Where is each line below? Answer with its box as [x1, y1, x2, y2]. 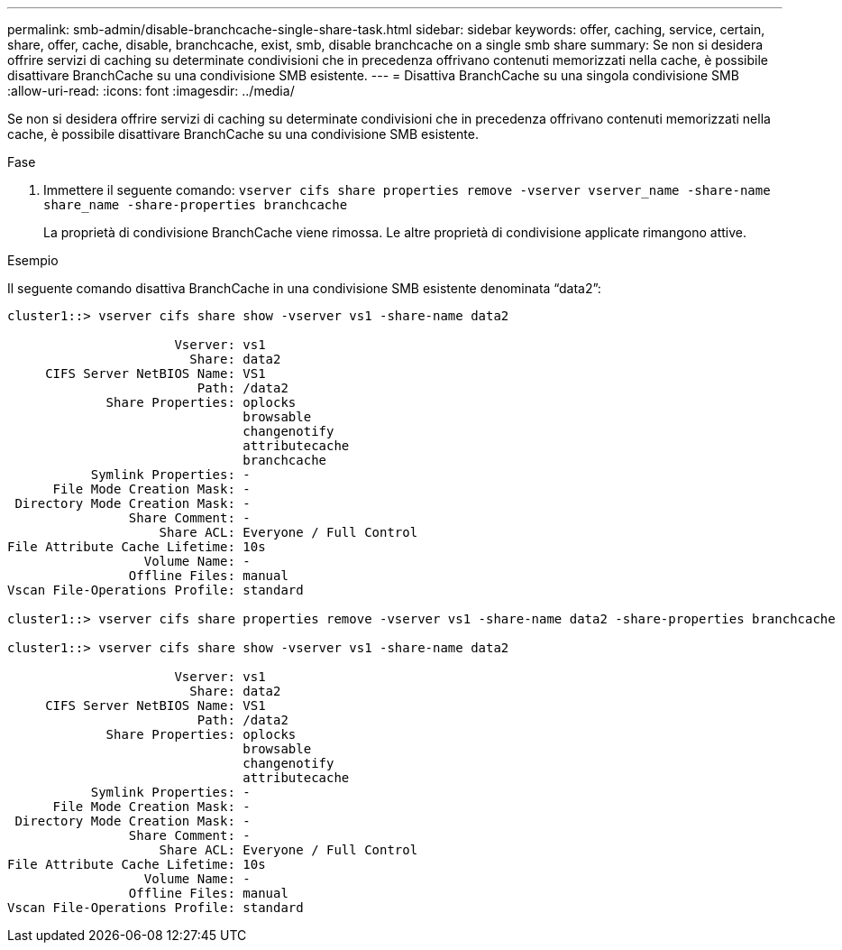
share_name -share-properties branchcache [43, 198, 348, 212]
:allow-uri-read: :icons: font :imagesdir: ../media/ [7, 83, 295, 98]
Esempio [7, 253, 59, 268]
